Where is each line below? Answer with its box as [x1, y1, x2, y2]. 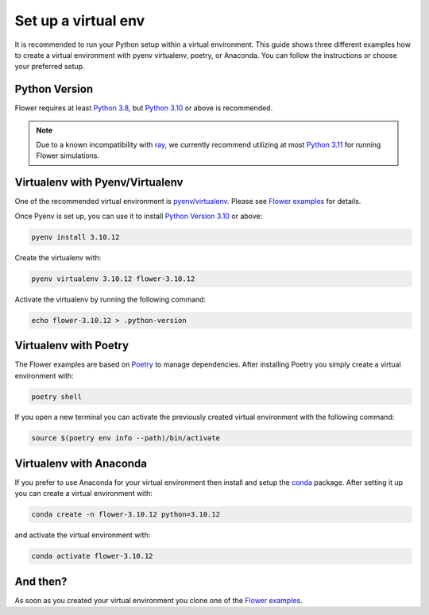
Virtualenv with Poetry [14, 339, 129, 352]
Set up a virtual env [14, 12, 145, 29]
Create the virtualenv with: [14, 252, 102, 262]
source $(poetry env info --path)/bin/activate [31, 433, 220, 443]
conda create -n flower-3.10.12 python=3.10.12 [31, 510, 220, 519]
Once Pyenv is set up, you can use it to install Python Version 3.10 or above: [14, 211, 263, 221]
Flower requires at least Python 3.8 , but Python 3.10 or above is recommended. [14, 103, 273, 113]
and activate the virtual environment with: [14, 530, 151, 540]
